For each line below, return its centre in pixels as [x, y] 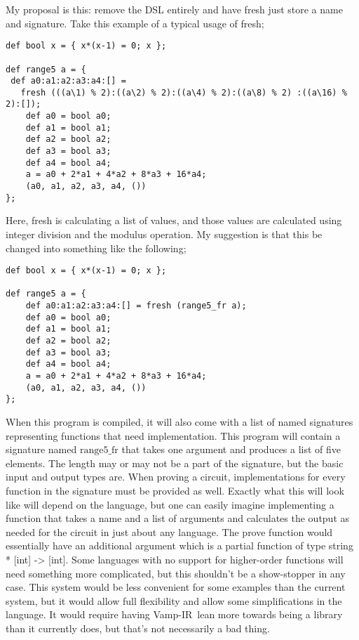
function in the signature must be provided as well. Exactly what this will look [175, 490]
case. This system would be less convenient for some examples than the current [176, 587]
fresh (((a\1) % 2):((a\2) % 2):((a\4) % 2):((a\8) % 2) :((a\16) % [184, 92]
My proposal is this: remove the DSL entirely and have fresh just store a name [174, 9]
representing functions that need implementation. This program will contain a [173, 435]
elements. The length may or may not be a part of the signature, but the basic [175, 463]
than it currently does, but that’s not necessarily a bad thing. [138, 628]
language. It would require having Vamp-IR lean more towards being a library [174, 614]
